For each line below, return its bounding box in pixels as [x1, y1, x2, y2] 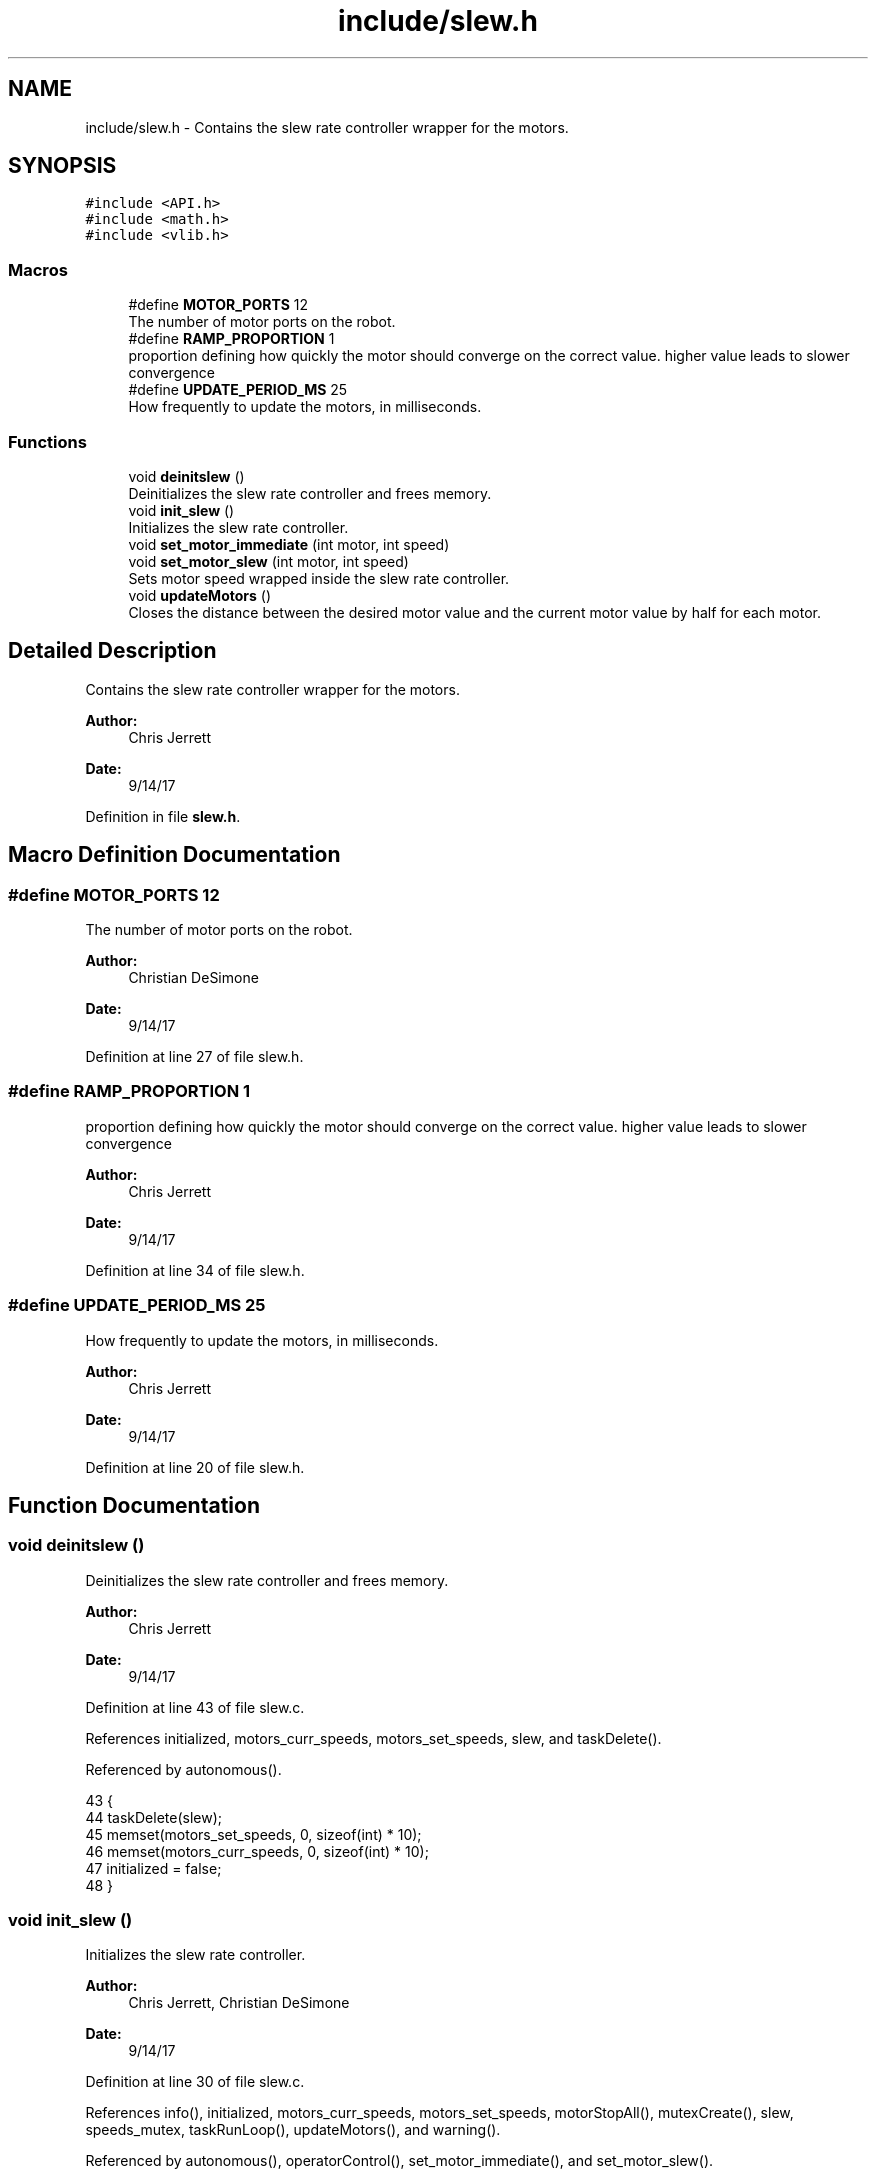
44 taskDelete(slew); [85, 1808, 223, 1826]
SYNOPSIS [8, 153, 117, 179]
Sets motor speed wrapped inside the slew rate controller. [128, 569, 510, 587]
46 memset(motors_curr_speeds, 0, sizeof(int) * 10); [85, 1842, 429, 1860]
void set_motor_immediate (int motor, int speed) [128, 535, 450, 553]
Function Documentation [8, 1492, 260, 1518]
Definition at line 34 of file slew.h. [85, 1261, 305, 1279]
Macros [8, 259, 68, 280]
